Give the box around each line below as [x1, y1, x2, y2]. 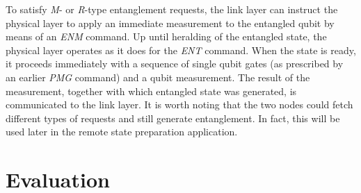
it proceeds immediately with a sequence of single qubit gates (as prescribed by [6, 56, 344, 71]
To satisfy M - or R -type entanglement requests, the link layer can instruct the [6, 2, 338, 16]
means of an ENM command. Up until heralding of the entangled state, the [6, 29, 327, 44]
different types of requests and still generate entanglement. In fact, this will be [6, 110, 340, 125]
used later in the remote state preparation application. [6, 124, 238, 139]
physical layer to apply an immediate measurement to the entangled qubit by [6, 15, 335, 30]
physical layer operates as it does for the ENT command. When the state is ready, [6, 42, 356, 57]
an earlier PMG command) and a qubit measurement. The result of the [6, 69, 310, 84]
